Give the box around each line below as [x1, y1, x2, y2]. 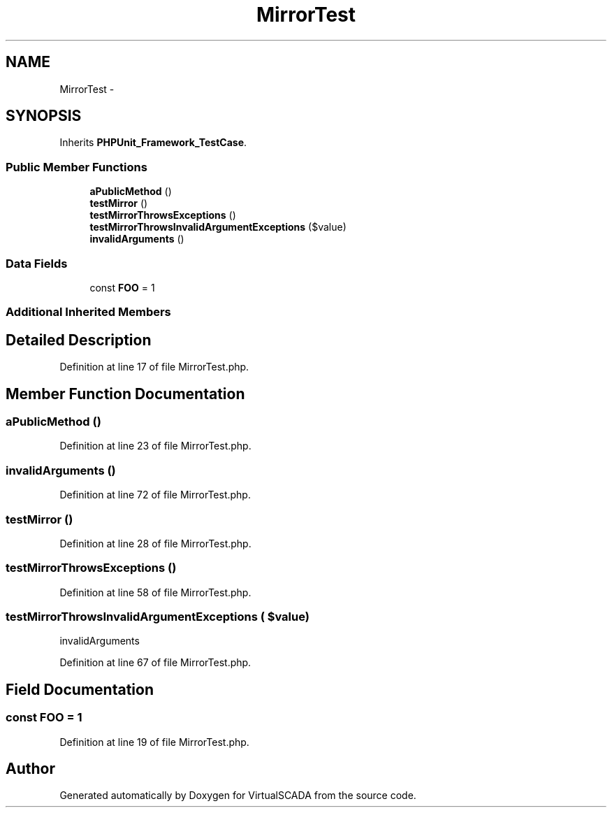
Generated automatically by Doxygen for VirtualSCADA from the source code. [59, 789, 416, 802]
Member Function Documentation [6, 384, 245, 403]
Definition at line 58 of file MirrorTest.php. [59, 586, 252, 598]
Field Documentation [6, 680, 154, 698]
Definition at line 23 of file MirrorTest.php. [59, 440, 252, 452]
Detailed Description [6, 331, 152, 349]
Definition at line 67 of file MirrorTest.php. [59, 656, 252, 669]
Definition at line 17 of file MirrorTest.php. [59, 361, 249, 373]
